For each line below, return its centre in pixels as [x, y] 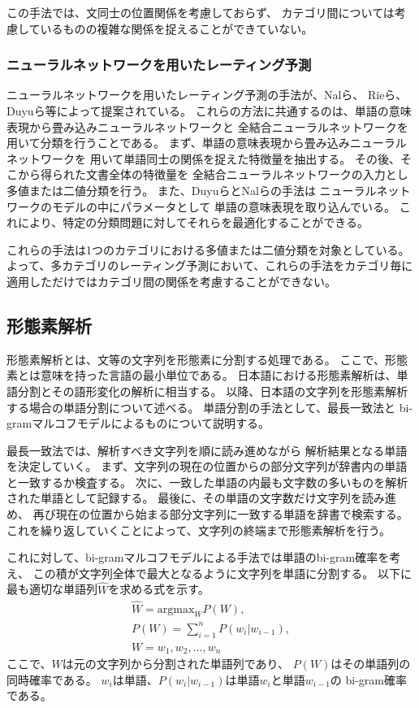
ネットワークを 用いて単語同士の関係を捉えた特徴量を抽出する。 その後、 [203, 158]
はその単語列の [371, 664]
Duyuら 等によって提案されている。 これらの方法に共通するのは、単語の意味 [209, 111]
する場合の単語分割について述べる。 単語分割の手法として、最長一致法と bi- [210, 407]
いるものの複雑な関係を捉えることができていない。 [177, 28]
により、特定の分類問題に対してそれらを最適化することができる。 [193, 222]
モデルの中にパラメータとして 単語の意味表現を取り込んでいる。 [224, 206]
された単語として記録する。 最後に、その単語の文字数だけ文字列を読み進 [201, 498]
